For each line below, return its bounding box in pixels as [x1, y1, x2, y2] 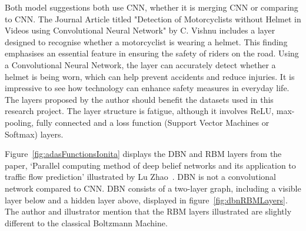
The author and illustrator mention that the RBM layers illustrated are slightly [5, 205, 292, 217]
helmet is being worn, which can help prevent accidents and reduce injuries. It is [5, 70, 295, 82]
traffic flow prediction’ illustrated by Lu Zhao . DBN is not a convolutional [5, 170, 276, 183]
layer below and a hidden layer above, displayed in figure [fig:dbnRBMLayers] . [5, 193, 288, 206]
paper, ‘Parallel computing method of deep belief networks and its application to [5, 159, 296, 171]
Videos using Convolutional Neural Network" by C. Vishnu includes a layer [5, 24, 275, 36]
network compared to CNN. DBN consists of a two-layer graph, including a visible [5, 182, 301, 194]
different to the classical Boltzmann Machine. [5, 216, 168, 229]
